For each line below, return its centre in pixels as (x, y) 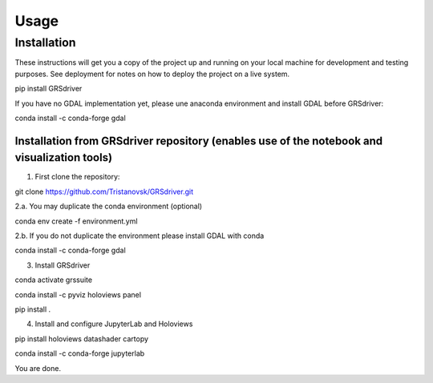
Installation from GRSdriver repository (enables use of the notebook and (199, 141)
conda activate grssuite (53, 280)
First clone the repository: (77, 177)
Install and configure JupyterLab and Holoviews (114, 324)
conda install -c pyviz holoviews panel (78, 294)
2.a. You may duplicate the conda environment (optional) (109, 206)
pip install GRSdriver (49, 89)
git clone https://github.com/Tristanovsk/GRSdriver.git (104, 191)
